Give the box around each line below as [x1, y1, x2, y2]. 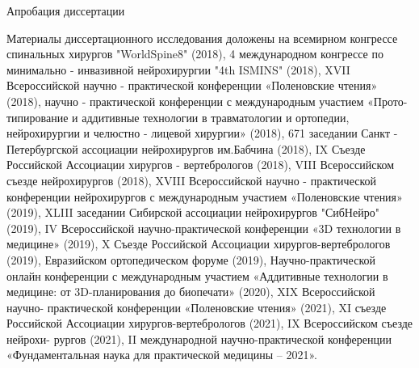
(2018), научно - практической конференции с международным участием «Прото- [6, 92, 408, 109]
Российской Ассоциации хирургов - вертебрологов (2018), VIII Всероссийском [6, 156, 395, 173]
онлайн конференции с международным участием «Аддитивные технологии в [6, 267, 388, 284]
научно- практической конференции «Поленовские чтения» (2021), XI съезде [6, 298, 387, 315]
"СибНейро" [321, 204, 379, 221]
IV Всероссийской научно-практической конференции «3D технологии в [44, 219, 401, 236]
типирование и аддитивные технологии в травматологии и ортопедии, [6, 108, 350, 125]
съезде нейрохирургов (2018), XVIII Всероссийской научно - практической [6, 171, 376, 188]
